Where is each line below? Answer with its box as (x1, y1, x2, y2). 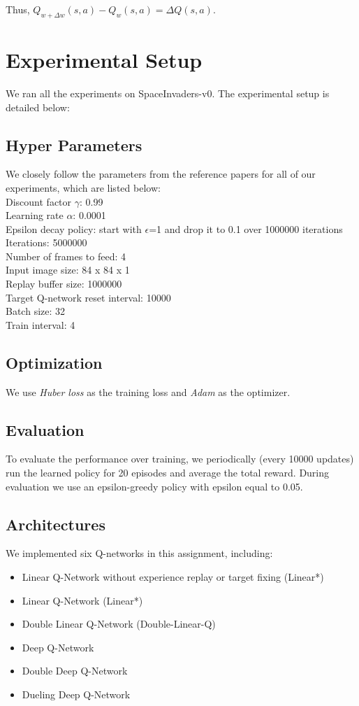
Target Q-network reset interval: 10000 (6, 290, 171, 304)
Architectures (6, 513, 105, 535)
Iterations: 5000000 (6, 235, 87, 250)
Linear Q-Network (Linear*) (22, 593, 143, 607)
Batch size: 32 (6, 304, 66, 318)
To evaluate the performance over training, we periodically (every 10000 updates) (6, 451, 354, 466)
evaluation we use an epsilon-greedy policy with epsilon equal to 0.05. (6, 479, 303, 493)
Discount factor (6, 194, 72, 209)
